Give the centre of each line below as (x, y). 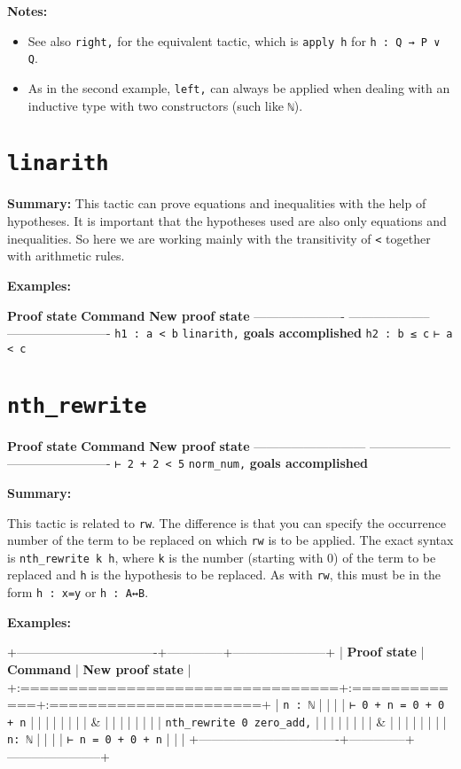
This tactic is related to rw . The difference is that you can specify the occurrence (227, 522)
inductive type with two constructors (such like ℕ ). (165, 105)
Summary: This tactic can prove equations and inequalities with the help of (217, 203)
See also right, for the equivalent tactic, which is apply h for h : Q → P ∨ (234, 40)
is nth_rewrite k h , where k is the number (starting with (165, 557)
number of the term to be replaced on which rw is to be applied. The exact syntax (230, 540)
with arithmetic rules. (66, 256)
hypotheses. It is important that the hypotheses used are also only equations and (227, 221)
